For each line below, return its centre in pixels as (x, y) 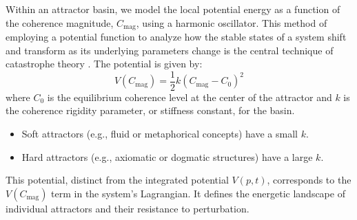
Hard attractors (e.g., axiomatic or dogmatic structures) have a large (167, 156)
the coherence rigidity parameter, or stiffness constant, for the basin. (150, 110)
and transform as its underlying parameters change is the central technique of (170, 50)
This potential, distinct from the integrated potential (117, 180)
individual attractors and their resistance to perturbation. (127, 208)
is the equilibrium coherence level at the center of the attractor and (190, 97)
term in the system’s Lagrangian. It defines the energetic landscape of (198, 193)
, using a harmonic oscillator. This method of (232, 22)
